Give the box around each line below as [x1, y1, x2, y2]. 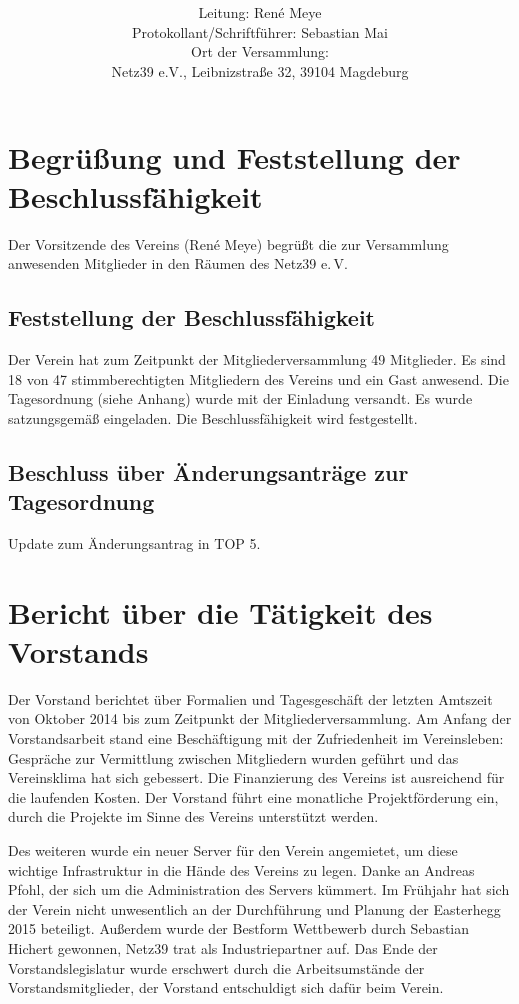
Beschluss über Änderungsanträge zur [8, 456, 409, 487]
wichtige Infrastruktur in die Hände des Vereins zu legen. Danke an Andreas [8, 859, 475, 880]
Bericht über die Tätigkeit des [8, 591, 433, 632]
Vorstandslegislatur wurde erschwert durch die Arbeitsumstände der [8, 957, 425, 978]
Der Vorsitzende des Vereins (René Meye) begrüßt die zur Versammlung [8, 233, 449, 254]
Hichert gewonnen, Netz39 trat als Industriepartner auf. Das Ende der [8, 938, 438, 959]
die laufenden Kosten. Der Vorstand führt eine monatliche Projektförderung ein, [8, 786, 499, 807]
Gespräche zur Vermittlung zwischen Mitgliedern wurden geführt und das [8, 747, 459, 768]
